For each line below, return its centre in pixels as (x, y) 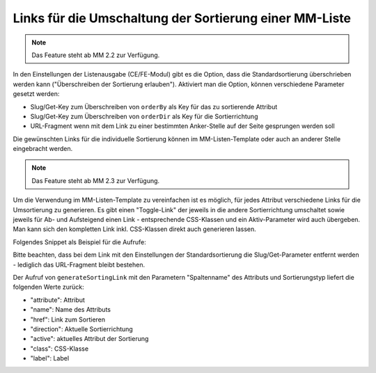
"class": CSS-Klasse (60, 349)
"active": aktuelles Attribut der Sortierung (89, 339)
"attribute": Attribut (57, 300)
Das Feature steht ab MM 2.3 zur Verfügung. (96, 180)
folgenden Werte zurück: (49, 287)
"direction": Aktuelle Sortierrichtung (82, 329)
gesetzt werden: (36, 94)
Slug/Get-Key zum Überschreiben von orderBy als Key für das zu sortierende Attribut (154, 106)
